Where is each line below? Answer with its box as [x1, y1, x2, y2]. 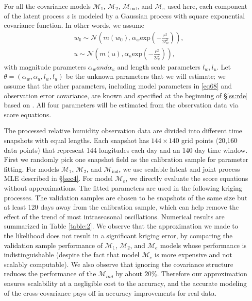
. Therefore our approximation [157, 268, 248, 279]
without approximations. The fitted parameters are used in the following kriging [4, 182, 242, 193]
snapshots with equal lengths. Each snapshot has [4, 135, 149, 145]
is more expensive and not [154, 249, 232, 260]
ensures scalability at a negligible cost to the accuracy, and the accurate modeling [4, 278, 247, 288]
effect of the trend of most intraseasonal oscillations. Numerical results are [4, 211, 225, 221]
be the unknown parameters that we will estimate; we [66, 71, 226, 81]
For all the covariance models [4, 1, 91, 11]
